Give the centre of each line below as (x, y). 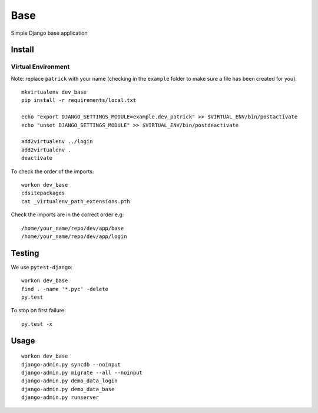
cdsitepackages (43, 193)
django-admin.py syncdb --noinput (71, 364)
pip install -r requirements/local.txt (79, 100)
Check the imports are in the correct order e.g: (67, 214)
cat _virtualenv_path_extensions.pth (76, 201)
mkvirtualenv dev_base (54, 92)
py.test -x (37, 324)
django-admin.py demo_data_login (69, 381)
